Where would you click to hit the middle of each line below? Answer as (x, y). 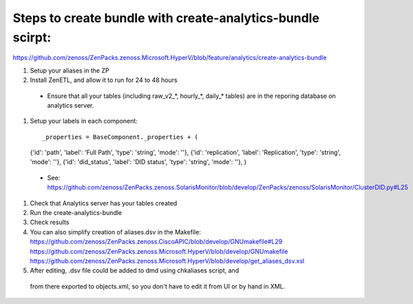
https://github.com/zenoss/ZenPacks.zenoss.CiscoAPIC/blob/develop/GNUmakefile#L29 (156, 242)
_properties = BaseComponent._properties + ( (120, 137)
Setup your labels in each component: (84, 121)
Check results (50, 222)
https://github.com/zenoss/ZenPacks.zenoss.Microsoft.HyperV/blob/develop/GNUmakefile (159, 251)
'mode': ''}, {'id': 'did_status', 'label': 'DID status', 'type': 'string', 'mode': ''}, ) (138, 162)
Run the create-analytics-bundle (76, 213)
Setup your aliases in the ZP (70, 70)
